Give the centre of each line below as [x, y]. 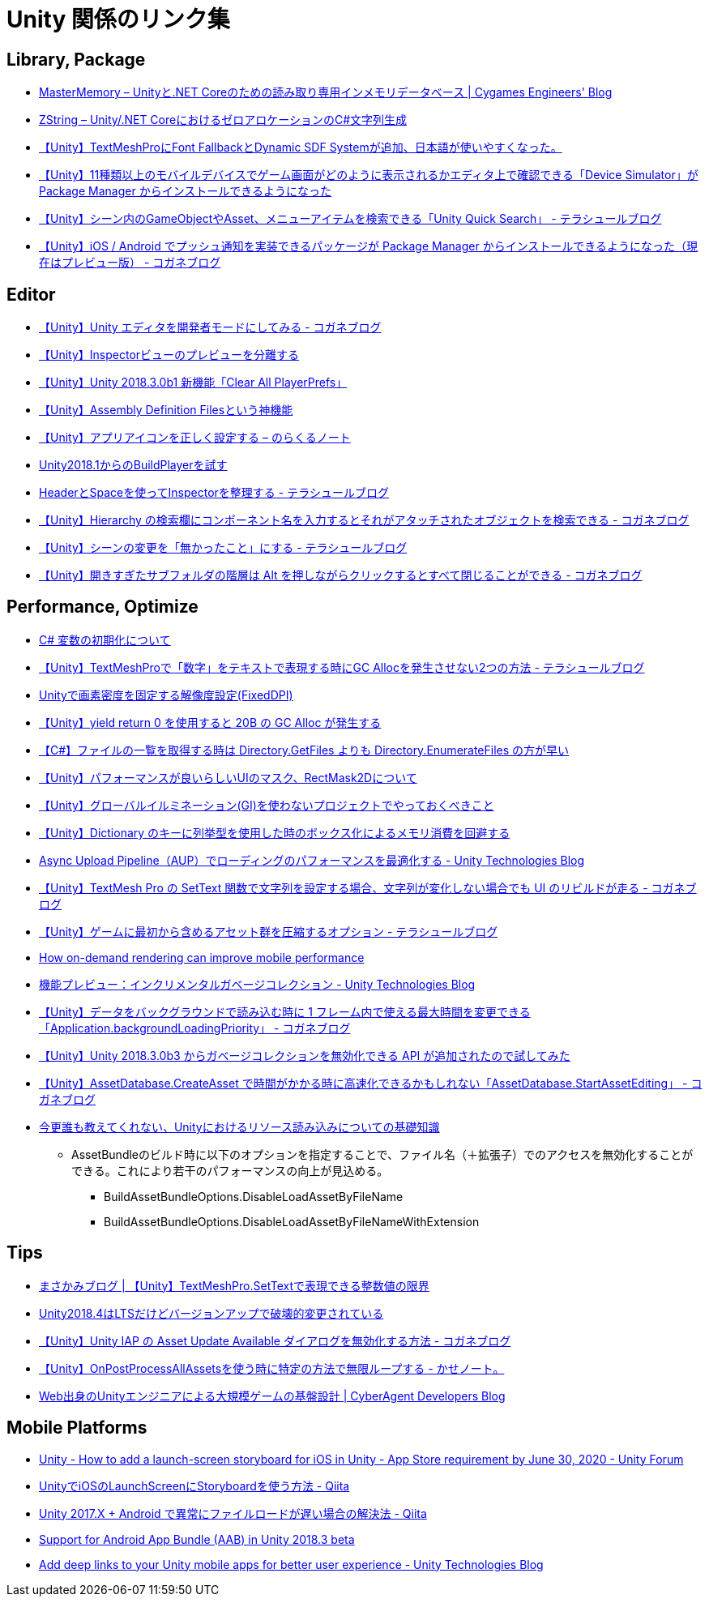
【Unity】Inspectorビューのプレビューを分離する [169, 355]
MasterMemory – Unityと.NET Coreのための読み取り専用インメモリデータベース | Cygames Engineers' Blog [326, 92]
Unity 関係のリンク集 [118, 19]
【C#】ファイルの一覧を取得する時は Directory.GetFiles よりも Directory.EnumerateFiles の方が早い [304, 750]
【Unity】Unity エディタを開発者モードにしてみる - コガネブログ [210, 327]
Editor [31, 294]
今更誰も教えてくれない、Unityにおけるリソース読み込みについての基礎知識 [239, 1126]
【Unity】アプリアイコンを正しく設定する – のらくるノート [195, 438]
